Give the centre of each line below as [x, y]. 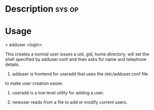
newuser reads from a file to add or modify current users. [70, 102]
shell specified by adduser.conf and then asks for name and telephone [76, 59]
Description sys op [42, 9]
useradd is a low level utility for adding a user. [58, 93]
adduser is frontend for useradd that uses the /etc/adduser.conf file [80, 74]
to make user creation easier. [34, 83]
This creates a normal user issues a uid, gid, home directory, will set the [77, 54]
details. [12, 65]
